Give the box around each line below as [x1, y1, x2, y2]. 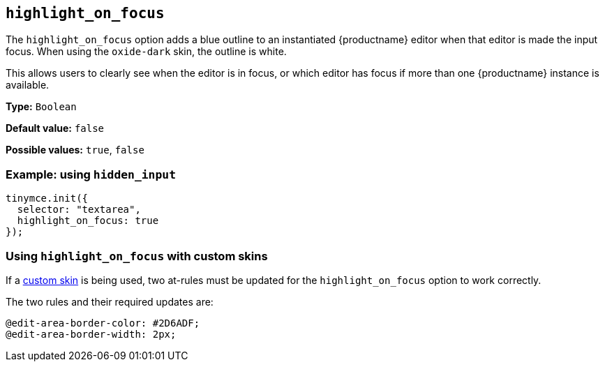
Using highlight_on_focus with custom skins [6, 248, 268, 263]
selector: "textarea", [17, 204, 141, 216]
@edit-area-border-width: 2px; [6, 328, 177, 340]
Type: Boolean [6, 100, 77, 113]
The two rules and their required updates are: [6, 295, 214, 308]
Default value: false [6, 122, 105, 135]
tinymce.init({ [6, 193, 89, 204]
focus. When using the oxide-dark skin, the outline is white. [6, 45, 287, 58]
